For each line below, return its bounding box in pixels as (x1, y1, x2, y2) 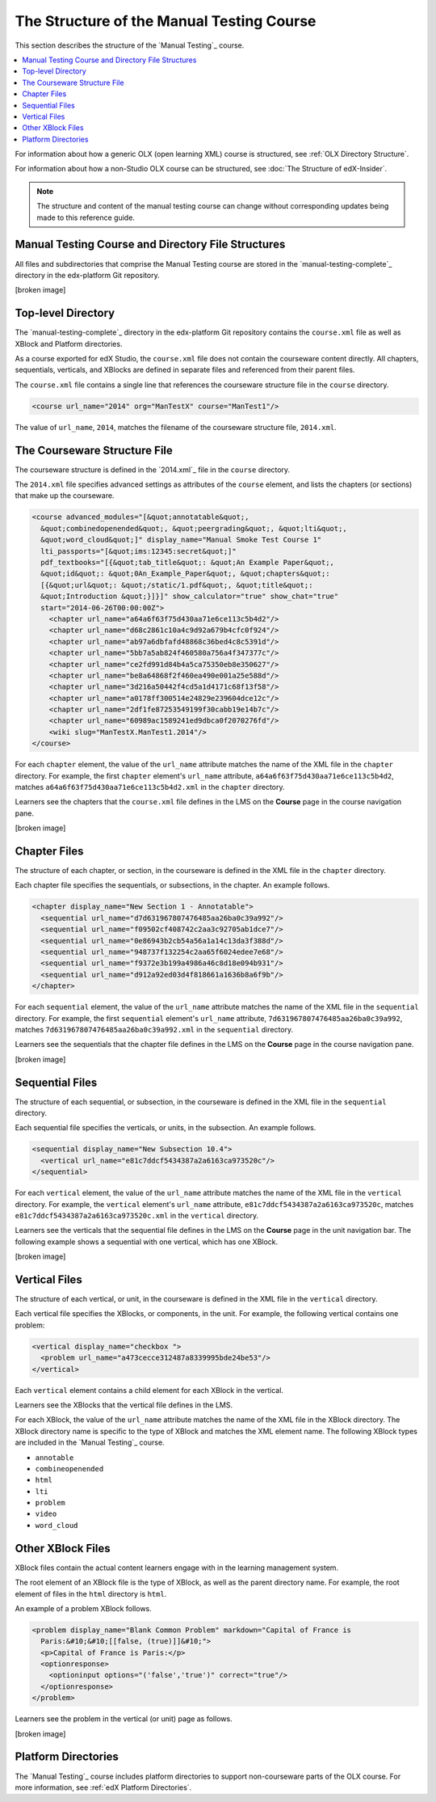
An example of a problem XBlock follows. (15, 1603, 153, 1613)
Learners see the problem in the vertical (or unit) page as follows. (15, 1714, 233, 1724)
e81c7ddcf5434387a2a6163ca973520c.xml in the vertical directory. (15, 1210, 259, 1220)
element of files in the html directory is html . (15, 1589, 167, 1598)
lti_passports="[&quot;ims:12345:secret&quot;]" (40, 547, 237, 555)
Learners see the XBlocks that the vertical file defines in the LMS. (15, 1399, 233, 1410)
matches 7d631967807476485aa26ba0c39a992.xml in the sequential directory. (15, 1024, 294, 1034)
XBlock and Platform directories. (15, 339, 123, 348)
